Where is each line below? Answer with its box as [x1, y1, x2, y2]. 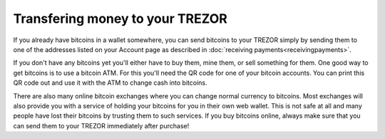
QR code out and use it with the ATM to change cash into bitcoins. [13, 78, 207, 87]
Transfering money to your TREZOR [13, 11, 227, 26]
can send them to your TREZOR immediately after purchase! [13, 121, 190, 130]
